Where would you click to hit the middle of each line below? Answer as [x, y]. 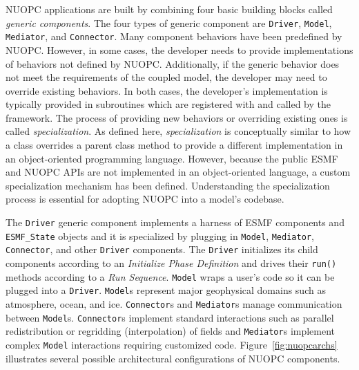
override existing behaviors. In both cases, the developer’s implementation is [167, 90]
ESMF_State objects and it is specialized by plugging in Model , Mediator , [160, 235]
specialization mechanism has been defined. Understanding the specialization [168, 185]
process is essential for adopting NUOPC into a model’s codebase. [145, 199]
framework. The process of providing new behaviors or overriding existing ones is [177, 117]
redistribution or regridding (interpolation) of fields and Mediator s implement [171, 331]
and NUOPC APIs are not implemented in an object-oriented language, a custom [178, 172]
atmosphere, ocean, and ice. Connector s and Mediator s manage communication [174, 303]
